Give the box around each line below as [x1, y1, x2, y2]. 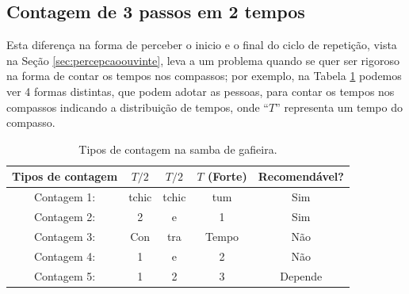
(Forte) [208, 168, 247, 185]
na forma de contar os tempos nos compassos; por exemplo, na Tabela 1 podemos [6, 67, 402, 84]
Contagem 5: [33, 267, 96, 284]
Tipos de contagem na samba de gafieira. [78, 140, 277, 157]
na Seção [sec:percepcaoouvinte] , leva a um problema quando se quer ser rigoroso [6, 52, 399, 68]
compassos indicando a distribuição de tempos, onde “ [6, 98, 269, 115]
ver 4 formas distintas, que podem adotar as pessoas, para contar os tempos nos [6, 82, 395, 99]
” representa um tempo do [275, 98, 403, 115]
